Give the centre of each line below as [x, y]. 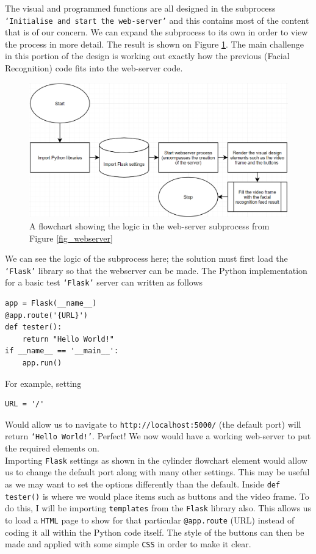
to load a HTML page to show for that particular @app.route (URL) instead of [150, 520]
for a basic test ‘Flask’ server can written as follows [104, 282]
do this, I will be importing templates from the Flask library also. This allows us [158, 508]
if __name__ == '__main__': [62, 351]
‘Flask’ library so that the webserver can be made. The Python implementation [156, 270]
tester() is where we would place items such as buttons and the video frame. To [157, 496]
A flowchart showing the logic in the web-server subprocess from [149, 225]
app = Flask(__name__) [51, 303]
